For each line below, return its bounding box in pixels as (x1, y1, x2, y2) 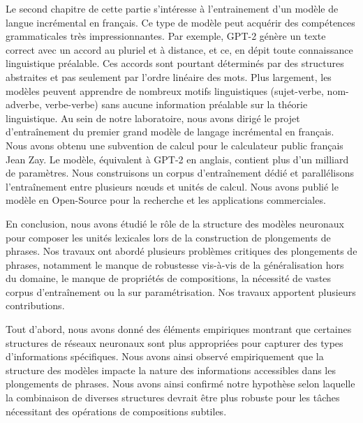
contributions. (6, 298, 65, 313)
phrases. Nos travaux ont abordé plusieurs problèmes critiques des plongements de (6, 244, 357, 258)
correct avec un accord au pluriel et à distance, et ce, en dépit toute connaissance (6, 42, 353, 57)
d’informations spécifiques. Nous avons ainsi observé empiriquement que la (6, 349, 324, 364)
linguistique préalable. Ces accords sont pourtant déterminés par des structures (6, 56, 344, 70)
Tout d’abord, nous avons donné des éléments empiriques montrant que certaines (6, 322, 352, 336)
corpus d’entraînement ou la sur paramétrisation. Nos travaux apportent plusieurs (6, 284, 356, 299)
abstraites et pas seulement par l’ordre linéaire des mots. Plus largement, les (6, 69, 332, 84)
